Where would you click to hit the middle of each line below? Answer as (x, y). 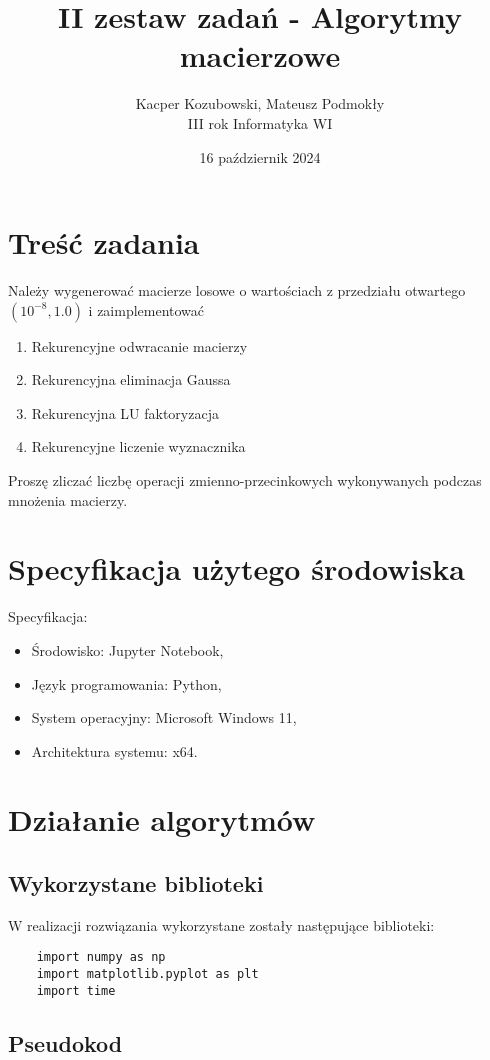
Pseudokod (65, 1042)
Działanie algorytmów (162, 819)
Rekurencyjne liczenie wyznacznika (138, 446)
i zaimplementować (146, 309)
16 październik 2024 (260, 156)
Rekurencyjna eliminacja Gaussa (131, 379)
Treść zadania (104, 242)
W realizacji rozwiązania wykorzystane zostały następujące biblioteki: (221, 924)
